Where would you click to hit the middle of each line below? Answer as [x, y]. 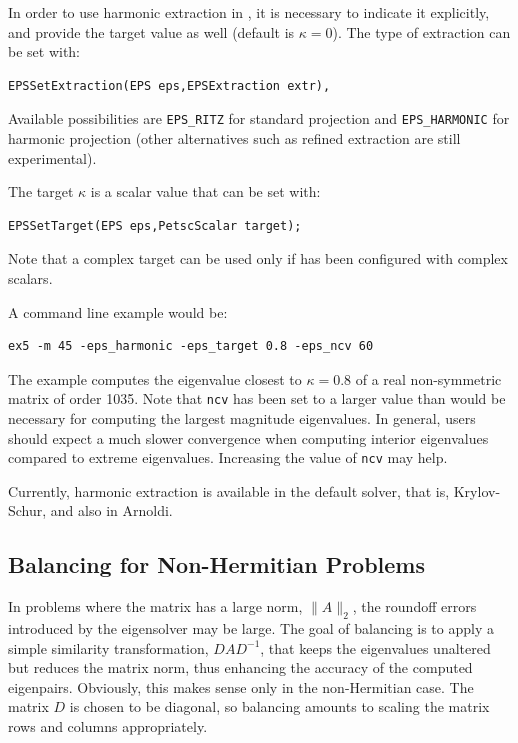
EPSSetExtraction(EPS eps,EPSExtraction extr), [169, 85]
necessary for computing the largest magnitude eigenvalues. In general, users [242, 418]
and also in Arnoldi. [111, 510]
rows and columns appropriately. [108, 726]
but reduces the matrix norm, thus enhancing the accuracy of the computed [240, 667]
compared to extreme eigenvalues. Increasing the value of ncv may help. [228, 457]
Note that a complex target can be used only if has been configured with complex [258, 258]
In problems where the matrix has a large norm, [155, 606]
